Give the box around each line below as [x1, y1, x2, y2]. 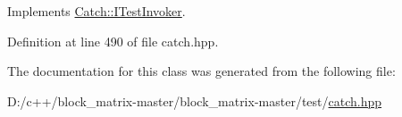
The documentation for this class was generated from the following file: [7, 62, 396, 80]
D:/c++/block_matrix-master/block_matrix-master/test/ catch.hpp [7, 91, 382, 110]
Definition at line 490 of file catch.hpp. [7, 31, 219, 50]
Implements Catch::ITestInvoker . [7, 2, 186, 20]
